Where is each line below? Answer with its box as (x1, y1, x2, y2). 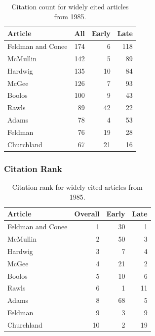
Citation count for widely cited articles (11, 1, 129, 11)
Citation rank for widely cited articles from (12, 182, 143, 192)
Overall (74, 209, 100, 219)
